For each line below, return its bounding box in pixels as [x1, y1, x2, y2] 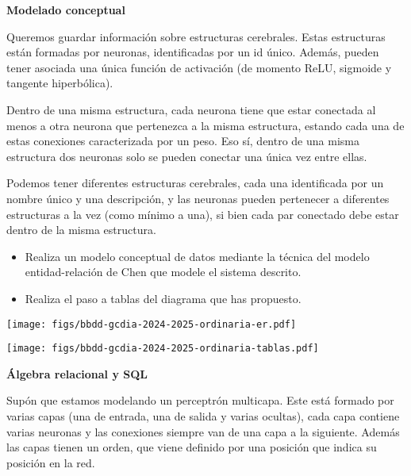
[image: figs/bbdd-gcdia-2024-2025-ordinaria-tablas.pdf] [6, 343, 319, 355]
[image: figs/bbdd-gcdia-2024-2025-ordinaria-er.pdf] [6, 318, 297, 330]
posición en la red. [6, 454, 95, 470]
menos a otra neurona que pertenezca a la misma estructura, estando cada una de [6, 117, 405, 133]
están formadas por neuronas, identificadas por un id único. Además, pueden [6, 44, 379, 60]
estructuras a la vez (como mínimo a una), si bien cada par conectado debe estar [6, 205, 399, 222]
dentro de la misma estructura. [6, 221, 156, 238]
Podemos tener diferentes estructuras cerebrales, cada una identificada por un [6, 175, 384, 191]
